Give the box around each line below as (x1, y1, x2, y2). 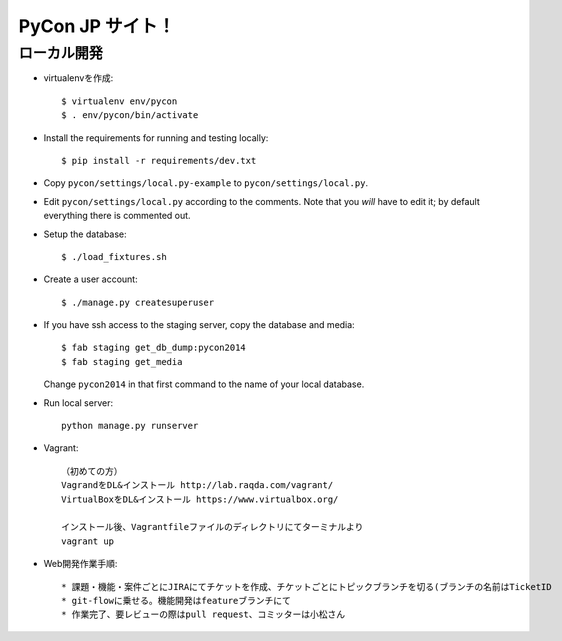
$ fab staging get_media (61, 356, 183, 367)
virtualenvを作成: (43, 72, 114, 84)
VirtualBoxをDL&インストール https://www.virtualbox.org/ (61, 493, 339, 505)
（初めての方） (61, 465, 123, 477)
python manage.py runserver (61, 420, 199, 432)
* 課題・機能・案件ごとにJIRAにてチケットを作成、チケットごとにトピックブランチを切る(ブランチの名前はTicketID (61, 581, 552, 592)
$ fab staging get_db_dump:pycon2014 (61, 342, 247, 354)
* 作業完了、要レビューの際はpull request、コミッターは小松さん (61, 609, 346, 620)
